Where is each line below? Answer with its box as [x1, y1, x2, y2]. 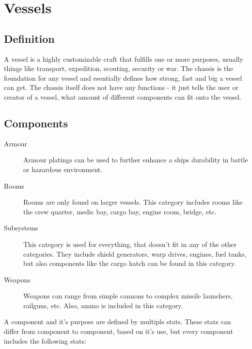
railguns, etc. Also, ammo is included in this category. [23, 300, 183, 310]
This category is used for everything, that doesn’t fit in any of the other [23, 239, 237, 249]
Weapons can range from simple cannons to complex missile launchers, [23, 291, 233, 301]
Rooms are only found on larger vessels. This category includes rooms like [23, 197, 243, 207]
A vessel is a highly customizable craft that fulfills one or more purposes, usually [4, 53, 243, 64]
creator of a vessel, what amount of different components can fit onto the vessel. [4, 91, 241, 102]
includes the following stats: [4, 335, 86, 346]
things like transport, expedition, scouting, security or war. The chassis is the [4, 63, 234, 73]
